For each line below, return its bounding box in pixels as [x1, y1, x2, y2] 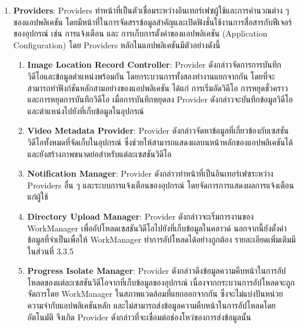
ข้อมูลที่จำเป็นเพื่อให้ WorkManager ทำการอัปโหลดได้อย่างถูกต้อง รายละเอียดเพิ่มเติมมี [27, 233, 296, 246]
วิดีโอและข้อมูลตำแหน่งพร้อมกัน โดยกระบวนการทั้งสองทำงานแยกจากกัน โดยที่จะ [27, 69, 275, 82]
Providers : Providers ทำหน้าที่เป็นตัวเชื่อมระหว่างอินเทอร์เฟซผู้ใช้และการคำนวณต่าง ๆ [13, 4, 289, 16]
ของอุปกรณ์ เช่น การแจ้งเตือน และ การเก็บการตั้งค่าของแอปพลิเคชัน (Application [13, 27, 268, 39]
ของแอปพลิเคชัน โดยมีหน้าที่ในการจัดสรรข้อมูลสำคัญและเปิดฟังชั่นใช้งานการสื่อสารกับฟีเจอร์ [13, 15, 292, 28]
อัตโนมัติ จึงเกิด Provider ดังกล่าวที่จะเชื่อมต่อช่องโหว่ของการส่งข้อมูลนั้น [27, 310, 251, 323]
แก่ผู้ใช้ [27, 190, 48, 203]
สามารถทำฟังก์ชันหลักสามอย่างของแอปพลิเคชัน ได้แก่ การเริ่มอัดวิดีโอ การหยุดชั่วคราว [27, 81, 288, 94]
